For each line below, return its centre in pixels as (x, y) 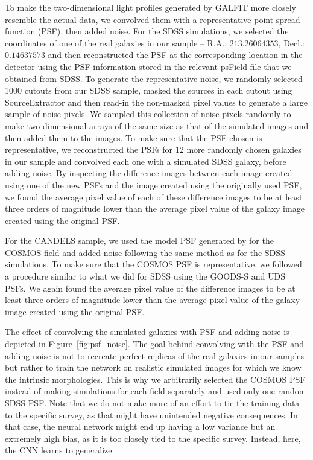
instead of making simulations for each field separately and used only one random (156, 391)
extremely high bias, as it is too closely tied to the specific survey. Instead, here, (153, 438)
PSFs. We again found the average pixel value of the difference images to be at (150, 288)
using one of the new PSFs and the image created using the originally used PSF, (153, 184)
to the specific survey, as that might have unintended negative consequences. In (151, 414)
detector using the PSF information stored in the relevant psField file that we (148, 66)
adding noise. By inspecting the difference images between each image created (149, 173)
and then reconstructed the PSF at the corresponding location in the (175, 55)
